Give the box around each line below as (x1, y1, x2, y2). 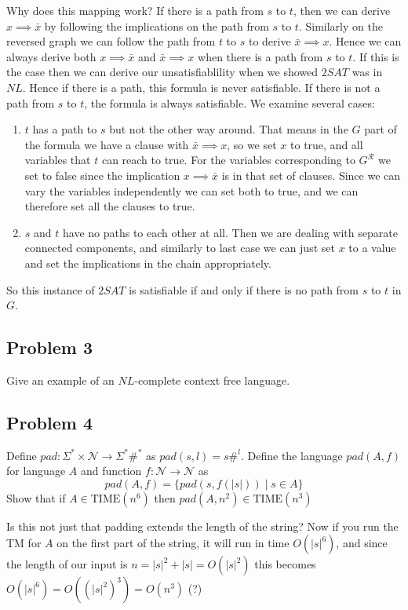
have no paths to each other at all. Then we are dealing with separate (63, 224, 398, 240)
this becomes (254, 556, 316, 572)
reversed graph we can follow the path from (6, 33, 216, 49)
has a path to (32, 121, 97, 137)
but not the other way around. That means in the (109, 121, 348, 137)
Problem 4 (6, 410, 93, 434)
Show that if (6, 489, 66, 506)
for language (6, 462, 66, 479)
